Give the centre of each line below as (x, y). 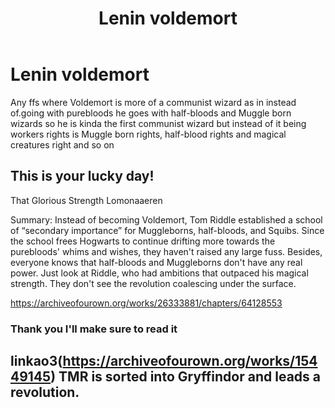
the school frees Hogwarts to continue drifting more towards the (143, 241)
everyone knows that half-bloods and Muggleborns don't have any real (156, 262)
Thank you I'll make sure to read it (94, 329)
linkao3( (36, 361)
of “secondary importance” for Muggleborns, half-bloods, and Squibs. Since (167, 230)
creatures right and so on (62, 144)
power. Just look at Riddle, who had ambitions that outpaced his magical (159, 273)
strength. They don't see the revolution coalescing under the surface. (153, 283)
